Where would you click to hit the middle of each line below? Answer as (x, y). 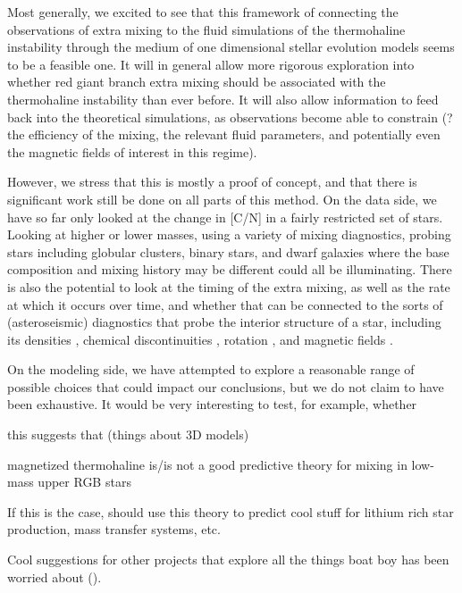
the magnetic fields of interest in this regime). (132, 151)
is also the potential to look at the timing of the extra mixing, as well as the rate (229, 286)
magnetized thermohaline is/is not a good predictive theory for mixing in (207, 464)
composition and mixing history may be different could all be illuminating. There (230, 269)
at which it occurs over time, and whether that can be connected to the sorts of (225, 304)
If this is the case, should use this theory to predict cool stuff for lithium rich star (231, 511)
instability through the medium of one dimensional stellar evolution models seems (231, 47)
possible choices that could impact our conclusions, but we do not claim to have (226, 386)
